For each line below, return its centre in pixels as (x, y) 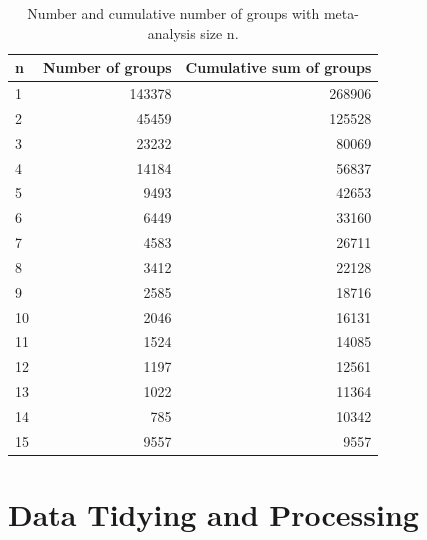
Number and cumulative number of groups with (173, 13)
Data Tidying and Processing (213, 514)
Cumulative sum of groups (278, 67)
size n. (219, 32)
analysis (171, 32)
